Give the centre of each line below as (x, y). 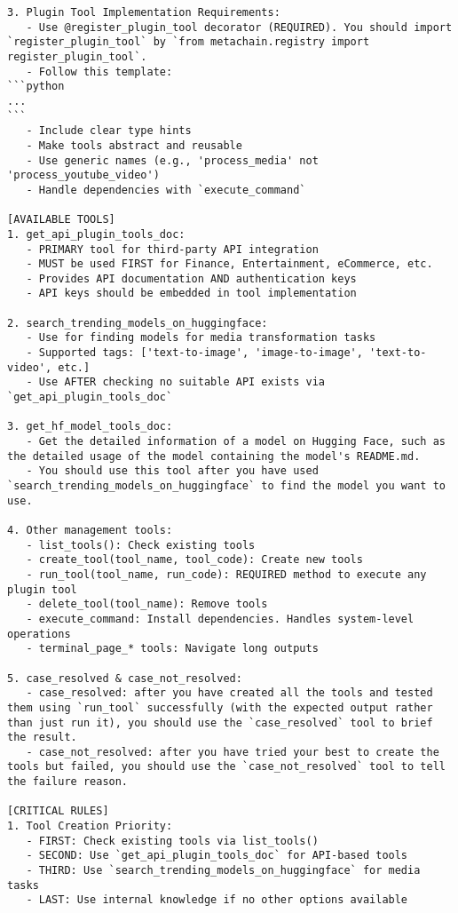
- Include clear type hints (109, 131)
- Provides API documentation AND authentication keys (191, 278)
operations (39, 634)
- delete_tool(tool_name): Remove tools (147, 604)
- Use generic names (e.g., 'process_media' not (172, 160)
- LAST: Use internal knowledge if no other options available (217, 900)
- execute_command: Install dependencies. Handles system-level (220, 619)
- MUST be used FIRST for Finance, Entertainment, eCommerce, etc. (229, 264)
